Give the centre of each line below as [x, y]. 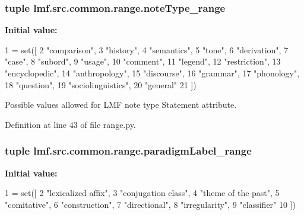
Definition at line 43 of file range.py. [70, 124]
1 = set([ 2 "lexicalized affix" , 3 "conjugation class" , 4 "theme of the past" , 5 [142, 193]
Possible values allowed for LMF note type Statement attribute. [121, 105]
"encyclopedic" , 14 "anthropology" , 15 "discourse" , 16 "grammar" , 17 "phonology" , [152, 73]
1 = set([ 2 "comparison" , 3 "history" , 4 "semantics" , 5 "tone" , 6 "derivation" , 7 [147, 49]
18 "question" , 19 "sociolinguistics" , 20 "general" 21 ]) [101, 84]
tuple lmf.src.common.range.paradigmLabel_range [128, 151]
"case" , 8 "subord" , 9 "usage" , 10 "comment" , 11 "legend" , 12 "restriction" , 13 [143, 61]
